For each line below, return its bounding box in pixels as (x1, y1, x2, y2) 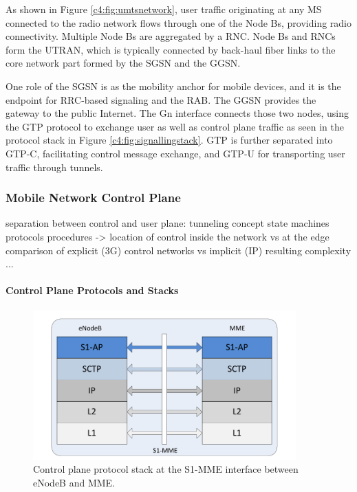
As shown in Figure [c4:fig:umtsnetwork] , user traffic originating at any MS (6, 2, 322, 16)
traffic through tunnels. (6, 159, 103, 174)
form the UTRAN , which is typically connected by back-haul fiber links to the (6, 42, 336, 56)
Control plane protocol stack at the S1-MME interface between (33, 462, 299, 476)
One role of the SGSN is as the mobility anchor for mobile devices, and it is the (6, 78, 341, 93)
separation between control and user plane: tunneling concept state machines (6, 216, 329, 230)
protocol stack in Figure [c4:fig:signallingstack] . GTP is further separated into (6, 133, 333, 147)
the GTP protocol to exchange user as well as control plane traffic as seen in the (6, 119, 344, 133)
